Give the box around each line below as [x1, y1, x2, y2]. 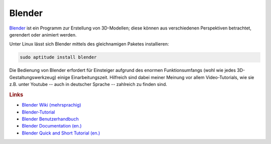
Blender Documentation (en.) [22, 123, 82, 129]
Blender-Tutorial [22, 109, 55, 115]
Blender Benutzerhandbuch [22, 115, 79, 122]
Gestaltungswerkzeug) [9, 74, 57, 80]
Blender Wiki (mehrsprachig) [22, 102, 81, 108]
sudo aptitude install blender [20, 54, 97, 60]
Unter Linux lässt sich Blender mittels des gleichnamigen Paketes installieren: [9, 41, 169, 47]
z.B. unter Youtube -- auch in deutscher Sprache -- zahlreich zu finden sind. [9, 81, 168, 87]
